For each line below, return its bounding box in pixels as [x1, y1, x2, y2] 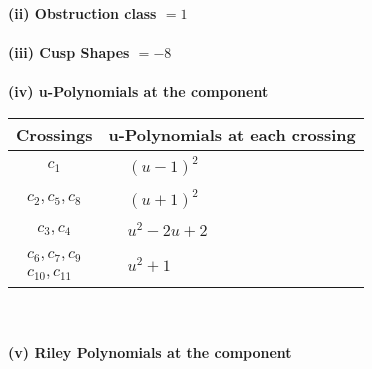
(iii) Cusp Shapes [8, 42, 130, 63]
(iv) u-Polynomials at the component [8, 81, 269, 102]
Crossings [16, 122, 93, 146]
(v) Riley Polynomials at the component [8, 342, 292, 363]
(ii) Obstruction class [8, 3, 157, 23]
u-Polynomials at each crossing [108, 122, 356, 146]
